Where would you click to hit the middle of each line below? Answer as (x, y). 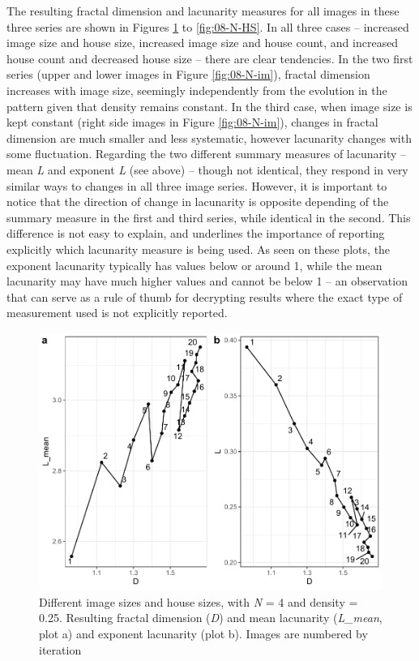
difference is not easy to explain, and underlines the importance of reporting (196, 233)
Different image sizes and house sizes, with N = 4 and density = (199, 601)
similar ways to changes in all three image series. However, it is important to (197, 185)
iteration (60, 649)
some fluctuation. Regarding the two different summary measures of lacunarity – (207, 154)
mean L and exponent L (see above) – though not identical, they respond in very (207, 169)
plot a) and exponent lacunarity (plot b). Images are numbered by (203, 633)
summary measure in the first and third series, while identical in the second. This (209, 217)
